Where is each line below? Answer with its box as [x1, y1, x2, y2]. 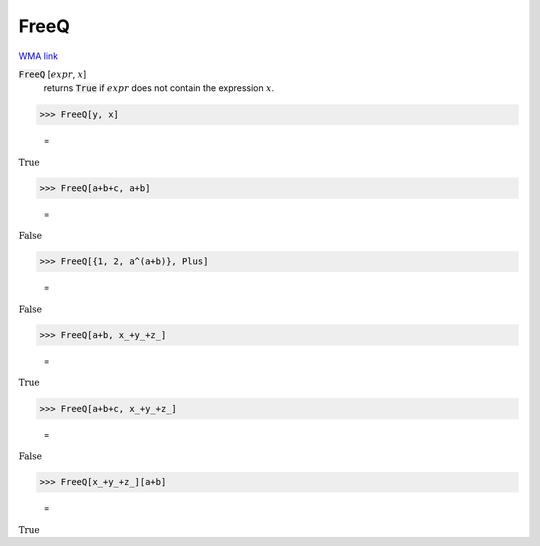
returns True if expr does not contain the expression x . [43, 82, 275, 94]
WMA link [18, 50, 59, 62]
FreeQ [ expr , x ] [18, 68, 87, 80]
